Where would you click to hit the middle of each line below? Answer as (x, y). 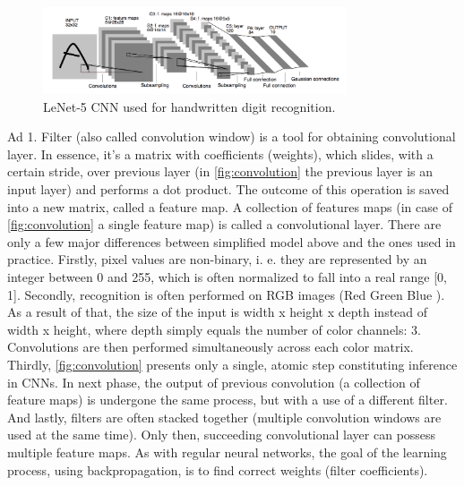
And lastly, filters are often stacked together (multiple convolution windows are (224, 417)
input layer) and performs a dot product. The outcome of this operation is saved (228, 189)
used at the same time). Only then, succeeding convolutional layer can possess (222, 435)
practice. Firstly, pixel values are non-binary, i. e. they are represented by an (217, 259)
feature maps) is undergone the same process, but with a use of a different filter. (228, 400)
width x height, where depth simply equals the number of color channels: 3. (214, 329)
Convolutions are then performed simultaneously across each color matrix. (211, 347)
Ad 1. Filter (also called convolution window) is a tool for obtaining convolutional (232, 136)
